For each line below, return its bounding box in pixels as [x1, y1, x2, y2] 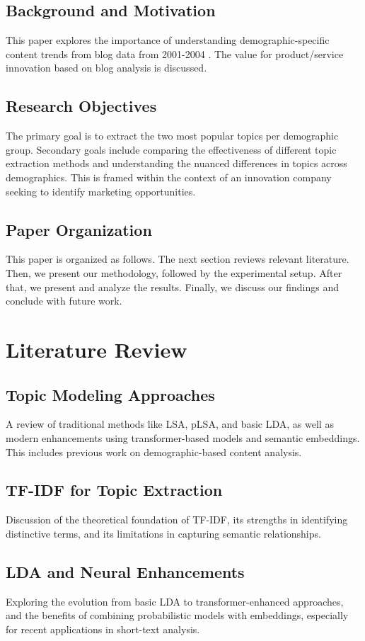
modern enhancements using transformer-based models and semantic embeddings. [6, 430, 360, 445]
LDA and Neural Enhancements [6, 560, 245, 582]
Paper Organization [6, 218, 152, 240]
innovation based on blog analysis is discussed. [6, 60, 207, 75]
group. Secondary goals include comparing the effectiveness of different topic [6, 142, 337, 157]
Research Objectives [6, 95, 157, 117]
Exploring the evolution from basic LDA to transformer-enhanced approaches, [6, 594, 344, 608]
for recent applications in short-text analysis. [6, 621, 200, 636]
